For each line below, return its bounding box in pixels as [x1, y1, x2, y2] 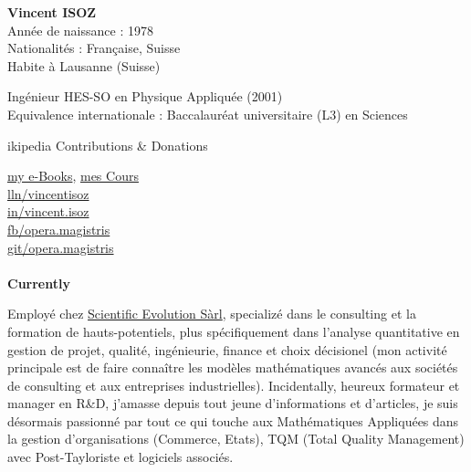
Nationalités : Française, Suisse [7, 38, 181, 58]
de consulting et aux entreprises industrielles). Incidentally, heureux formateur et [7, 375, 460, 394]
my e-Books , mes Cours [7, 166, 139, 185]
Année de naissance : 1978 [7, 20, 153, 39]
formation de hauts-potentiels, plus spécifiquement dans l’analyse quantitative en [7, 321, 460, 341]
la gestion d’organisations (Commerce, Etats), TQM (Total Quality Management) [7, 429, 465, 448]
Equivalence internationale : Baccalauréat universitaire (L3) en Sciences [7, 104, 408, 123]
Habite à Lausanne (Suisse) [7, 56, 161, 75]
